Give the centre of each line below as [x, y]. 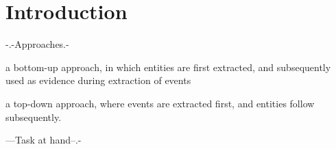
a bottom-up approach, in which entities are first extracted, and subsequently [168, 67]
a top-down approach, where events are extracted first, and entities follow [160, 103]
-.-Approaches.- [37, 44]
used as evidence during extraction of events [98, 80]
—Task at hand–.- [44, 140]
